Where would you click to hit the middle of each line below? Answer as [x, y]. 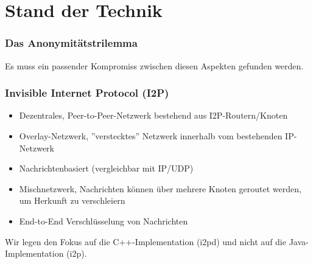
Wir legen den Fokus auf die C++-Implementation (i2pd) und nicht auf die [146, 241]
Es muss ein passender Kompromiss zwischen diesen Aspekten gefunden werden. [154, 65]
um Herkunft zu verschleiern [72, 200]
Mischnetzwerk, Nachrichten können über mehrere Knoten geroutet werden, [160, 188]
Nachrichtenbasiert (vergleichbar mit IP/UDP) [106, 168]
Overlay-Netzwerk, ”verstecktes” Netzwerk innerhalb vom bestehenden [151, 136]
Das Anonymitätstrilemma [71, 43]
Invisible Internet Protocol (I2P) [87, 93]
